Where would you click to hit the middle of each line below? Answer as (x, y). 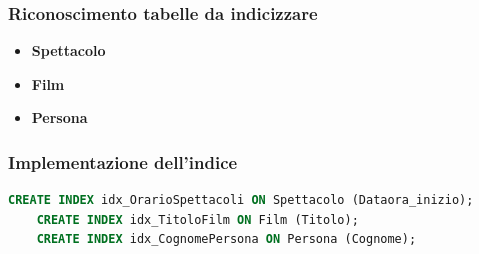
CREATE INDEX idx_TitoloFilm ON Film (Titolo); (197, 219)
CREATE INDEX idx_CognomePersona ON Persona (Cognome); (226, 239)
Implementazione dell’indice (123, 161)
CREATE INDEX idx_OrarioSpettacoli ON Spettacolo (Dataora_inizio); (241, 200)
